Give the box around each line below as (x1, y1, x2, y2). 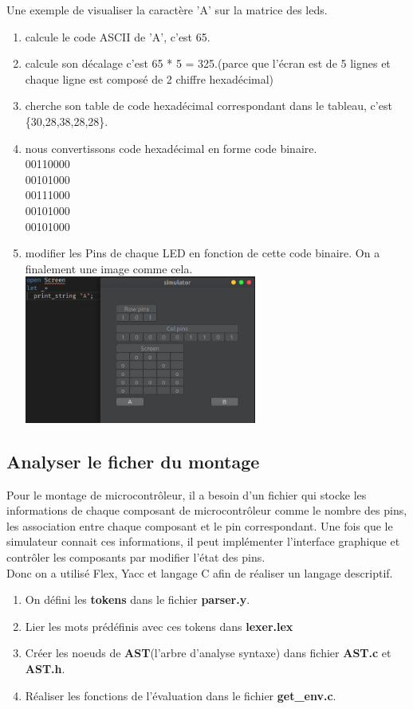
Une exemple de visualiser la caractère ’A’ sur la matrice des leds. (6, 2, 328, 18)
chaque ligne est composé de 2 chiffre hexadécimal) (25, 70, 274, 87)
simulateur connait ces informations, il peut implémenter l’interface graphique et (6, 533, 400, 550)
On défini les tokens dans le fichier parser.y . (25, 591, 250, 608)
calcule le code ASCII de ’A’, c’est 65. (25, 28, 210, 45)
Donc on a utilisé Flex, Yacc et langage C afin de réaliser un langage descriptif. (6, 564, 393, 581)
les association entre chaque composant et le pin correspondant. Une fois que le (6, 517, 393, 534)
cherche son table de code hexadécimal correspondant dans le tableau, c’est (25, 97, 392, 114)
